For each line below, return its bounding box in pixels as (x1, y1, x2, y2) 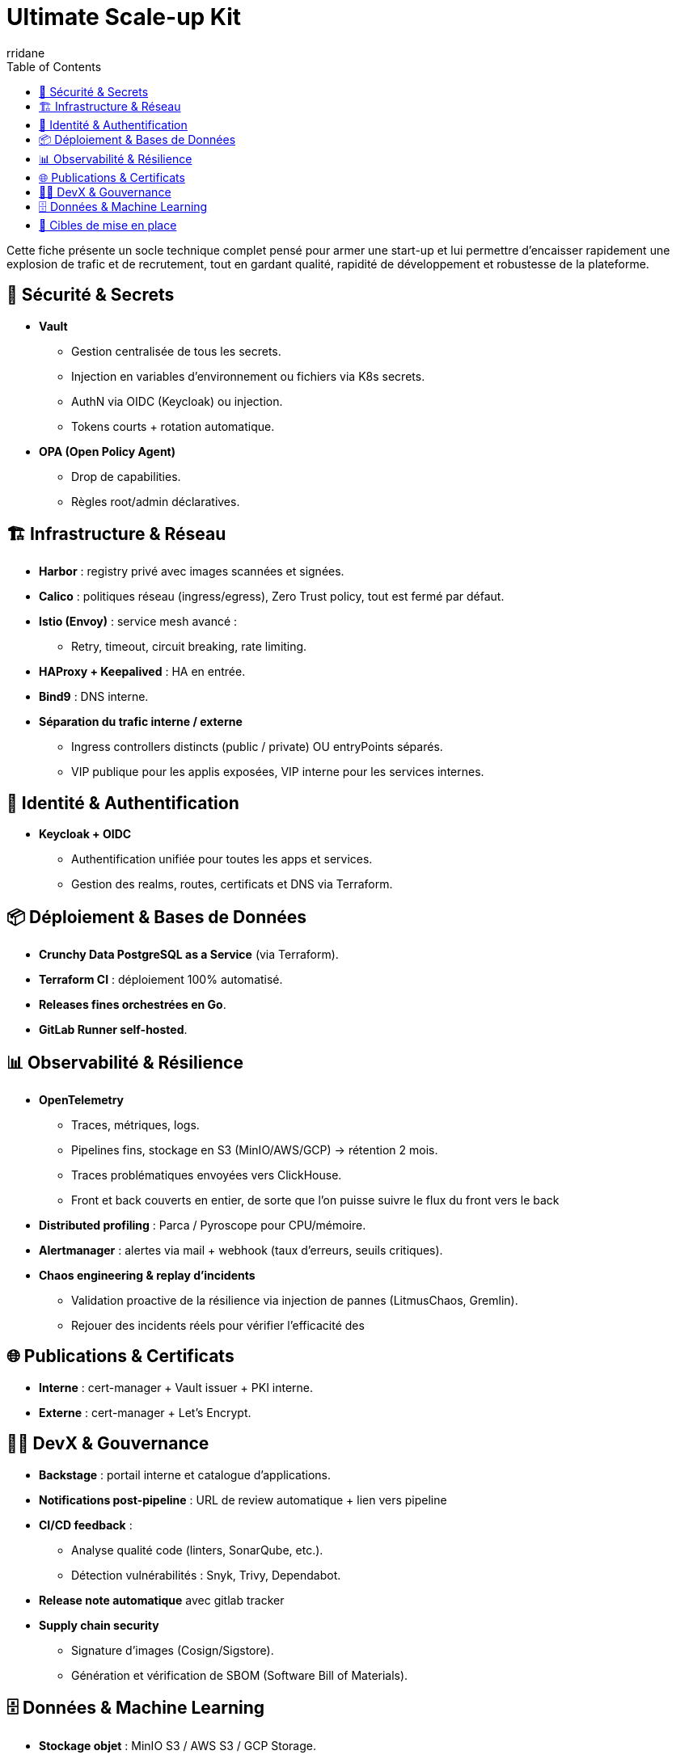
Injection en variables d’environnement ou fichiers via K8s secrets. (71, 369, 425, 383)
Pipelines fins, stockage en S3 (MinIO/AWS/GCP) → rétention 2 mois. (71, 1142, 438, 1157)
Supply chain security (39, 1618, 159, 1632)
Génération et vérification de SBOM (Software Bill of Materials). (71, 1668, 408, 1682)
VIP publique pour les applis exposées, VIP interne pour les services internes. (71, 765, 484, 779)
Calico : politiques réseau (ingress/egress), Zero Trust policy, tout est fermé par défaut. (39, 589, 505, 604)
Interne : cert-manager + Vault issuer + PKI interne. (39, 1380, 314, 1394)
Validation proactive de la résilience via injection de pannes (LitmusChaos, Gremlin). (71, 1293, 518, 1307)
